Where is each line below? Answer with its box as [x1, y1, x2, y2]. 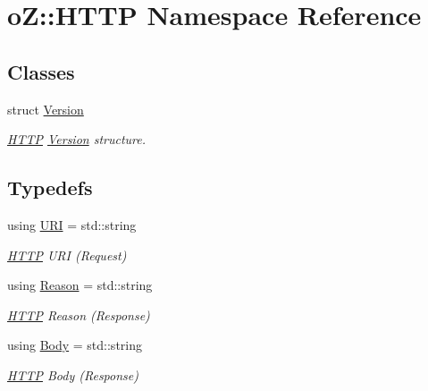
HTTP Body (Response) [7, 365, 138, 384]
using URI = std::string [7, 215, 137, 234]
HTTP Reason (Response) [7, 305, 150, 324]
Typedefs [7, 174, 93, 201]
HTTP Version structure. [7, 130, 147, 149]
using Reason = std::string [7, 276, 153, 294]
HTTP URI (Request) [7, 245, 127, 264]
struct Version [7, 99, 84, 118]
